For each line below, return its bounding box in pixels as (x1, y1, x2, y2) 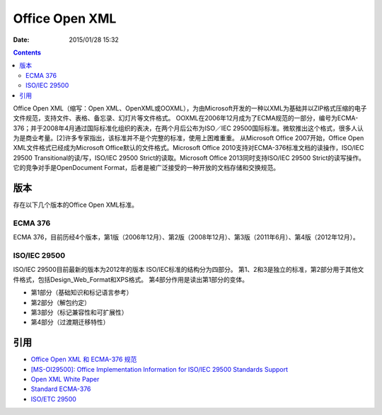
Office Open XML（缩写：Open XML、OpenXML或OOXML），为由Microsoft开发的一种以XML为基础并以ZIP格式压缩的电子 (13, 103, 367, 113)
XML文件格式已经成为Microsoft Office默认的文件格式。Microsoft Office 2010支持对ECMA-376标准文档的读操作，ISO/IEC (13, 144, 364, 152)
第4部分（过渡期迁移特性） (30, 318, 110, 326)
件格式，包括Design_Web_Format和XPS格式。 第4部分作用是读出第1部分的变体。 (13, 275, 249, 283)
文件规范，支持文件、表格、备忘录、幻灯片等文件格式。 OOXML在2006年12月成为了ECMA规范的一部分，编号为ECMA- (13, 114, 359, 123)
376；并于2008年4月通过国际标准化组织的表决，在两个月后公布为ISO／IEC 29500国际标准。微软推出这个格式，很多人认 (13, 124, 364, 132)
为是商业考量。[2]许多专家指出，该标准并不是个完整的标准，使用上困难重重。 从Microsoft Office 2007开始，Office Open (13, 134, 364, 142)
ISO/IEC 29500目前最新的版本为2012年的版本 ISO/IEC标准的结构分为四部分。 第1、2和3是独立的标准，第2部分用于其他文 (13, 266, 364, 274)
